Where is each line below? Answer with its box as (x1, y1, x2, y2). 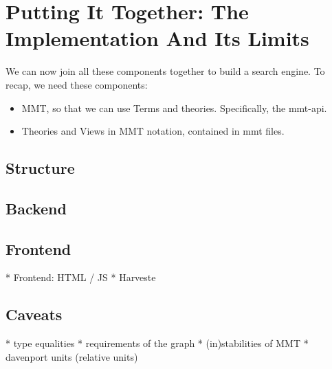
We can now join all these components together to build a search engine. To (5, 64, 325, 78)
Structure (5, 157, 75, 179)
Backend (5, 197, 67, 219)
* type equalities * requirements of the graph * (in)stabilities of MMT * (5, 336, 309, 350)
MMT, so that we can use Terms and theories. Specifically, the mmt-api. (21, 100, 327, 115)
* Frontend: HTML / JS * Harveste (5, 270, 156, 284)
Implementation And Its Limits (5, 24, 309, 52)
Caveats (5, 304, 63, 325)
